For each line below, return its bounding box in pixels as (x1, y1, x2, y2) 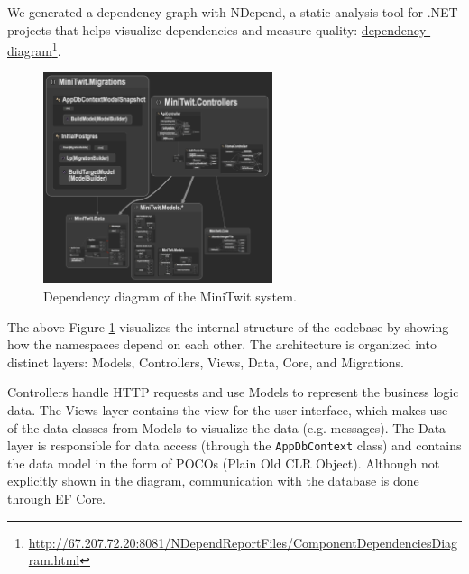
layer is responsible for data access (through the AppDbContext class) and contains (7, 436, 462, 455)
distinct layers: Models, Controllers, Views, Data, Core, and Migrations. (7, 352, 404, 371)
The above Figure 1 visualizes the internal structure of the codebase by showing (7, 317, 449, 336)
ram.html (28, 551, 80, 569)
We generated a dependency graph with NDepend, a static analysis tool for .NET (7, 3, 458, 21)
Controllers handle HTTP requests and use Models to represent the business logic (7, 383, 459, 402)
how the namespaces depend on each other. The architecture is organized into (7, 335, 437, 354)
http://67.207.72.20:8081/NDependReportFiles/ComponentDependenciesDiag (28, 532, 458, 551)
